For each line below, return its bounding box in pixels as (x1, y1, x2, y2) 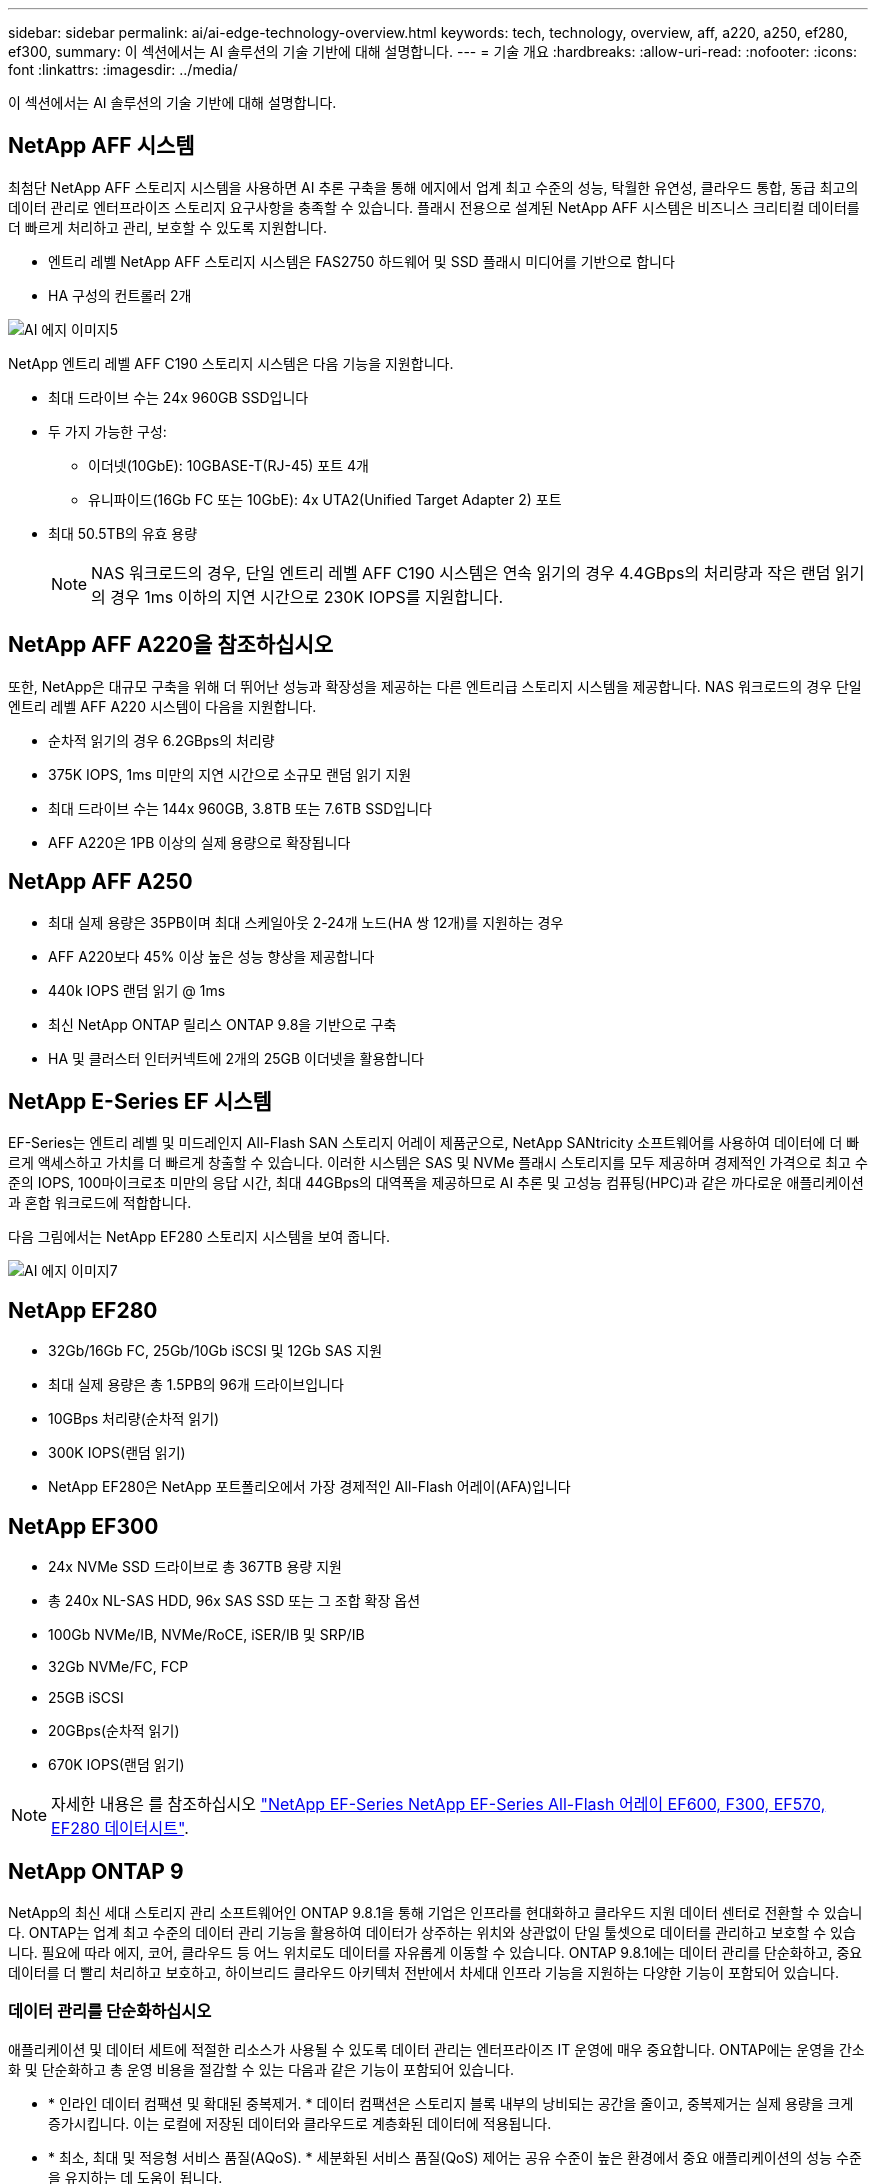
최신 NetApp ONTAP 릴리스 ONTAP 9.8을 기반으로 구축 (48, 1015, 397, 1033)
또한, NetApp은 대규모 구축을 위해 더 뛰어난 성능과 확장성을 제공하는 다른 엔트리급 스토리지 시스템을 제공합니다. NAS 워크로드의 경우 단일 (8, 677, 862, 695)
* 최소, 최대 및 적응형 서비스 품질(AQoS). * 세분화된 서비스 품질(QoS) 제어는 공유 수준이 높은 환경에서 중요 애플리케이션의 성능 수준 (48, 2148, 862, 2166)
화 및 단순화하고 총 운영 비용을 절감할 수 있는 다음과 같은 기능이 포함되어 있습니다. (8, 2060, 515, 2078)
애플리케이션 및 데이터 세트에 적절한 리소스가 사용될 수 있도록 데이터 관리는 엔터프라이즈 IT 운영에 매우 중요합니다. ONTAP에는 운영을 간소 (8, 2040, 865, 2058)
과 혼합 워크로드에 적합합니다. (8, 1194, 192, 1212)
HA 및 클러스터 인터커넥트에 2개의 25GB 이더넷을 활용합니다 (48, 1049, 424, 1067)
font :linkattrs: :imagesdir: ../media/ (8, 61, 238, 78)
